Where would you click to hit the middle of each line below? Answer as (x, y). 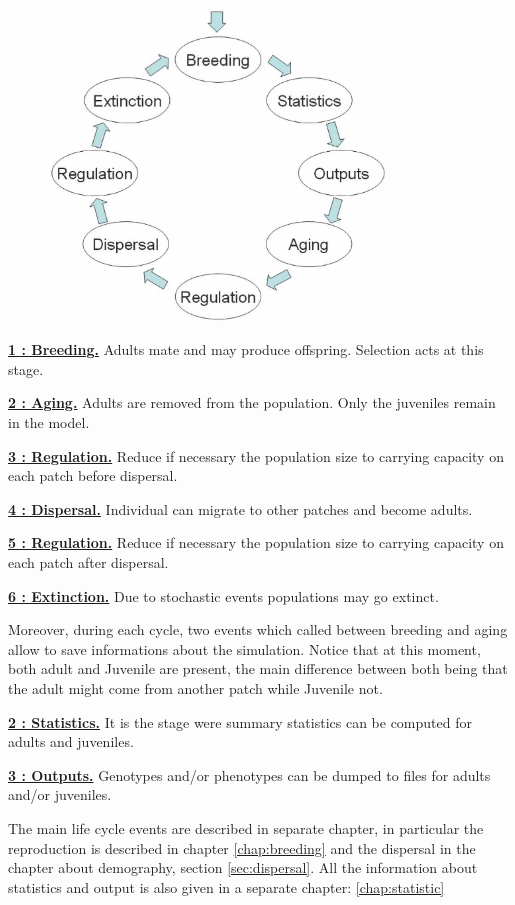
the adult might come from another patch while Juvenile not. (195, 687)
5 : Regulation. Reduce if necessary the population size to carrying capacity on (256, 542)
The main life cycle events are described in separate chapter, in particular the (246, 827)
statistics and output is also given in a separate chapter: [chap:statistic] (226, 886)
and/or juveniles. (60, 794)
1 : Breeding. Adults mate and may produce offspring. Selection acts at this (246, 349)
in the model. (49, 422)
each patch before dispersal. (93, 475)
